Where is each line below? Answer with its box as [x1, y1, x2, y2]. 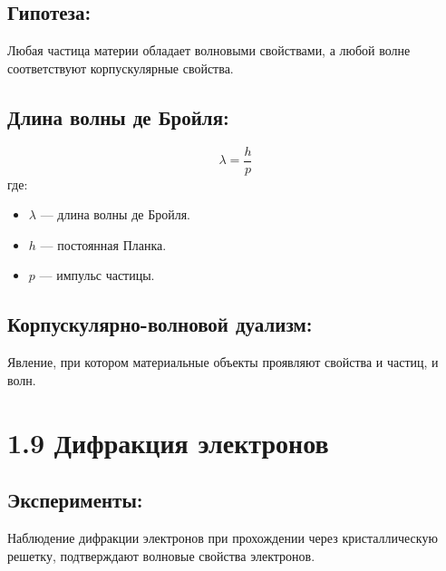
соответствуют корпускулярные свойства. [7, 58, 234, 77]
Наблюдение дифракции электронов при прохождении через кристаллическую [7, 528, 438, 547]
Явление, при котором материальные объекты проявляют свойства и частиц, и [7, 353, 439, 372]
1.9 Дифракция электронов [7, 423, 329, 460]
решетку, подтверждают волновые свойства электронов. [7, 546, 315, 565]
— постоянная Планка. [40, 235, 167, 254]
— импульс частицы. [39, 266, 155, 285]
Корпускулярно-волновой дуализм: [7, 310, 313, 338]
